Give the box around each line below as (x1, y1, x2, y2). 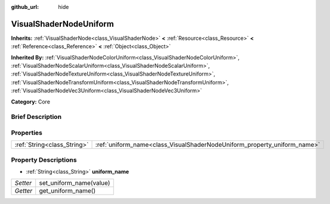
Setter (14, 179, 32, 187)
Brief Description (11, 113, 62, 121)
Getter (14, 187, 33, 195)
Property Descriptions (11, 155, 77, 164)
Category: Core (11, 98, 51, 105)
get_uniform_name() (39, 187, 96, 195)
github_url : (11, 4, 39, 10)
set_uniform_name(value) (39, 179, 110, 187)
